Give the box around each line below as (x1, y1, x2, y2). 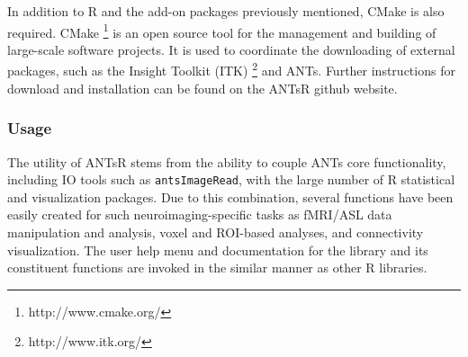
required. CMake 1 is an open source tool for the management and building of (7, 20, 436, 41)
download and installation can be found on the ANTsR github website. (7, 78, 398, 97)
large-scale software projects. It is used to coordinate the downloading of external (7, 40, 455, 58)
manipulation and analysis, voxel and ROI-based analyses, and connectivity (7, 222, 424, 241)
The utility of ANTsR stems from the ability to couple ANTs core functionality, (7, 152, 446, 171)
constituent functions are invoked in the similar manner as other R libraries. (7, 258, 427, 277)
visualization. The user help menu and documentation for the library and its (7, 240, 428, 259)
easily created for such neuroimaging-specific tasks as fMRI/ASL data (7, 205, 392, 224)
